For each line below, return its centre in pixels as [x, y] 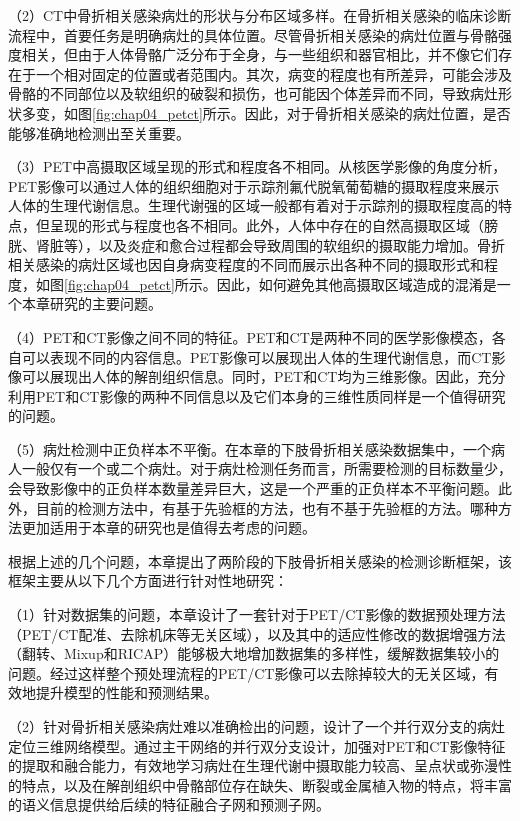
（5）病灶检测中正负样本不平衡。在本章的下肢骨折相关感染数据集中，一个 [249, 448]
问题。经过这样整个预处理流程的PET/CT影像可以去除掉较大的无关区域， [246, 672]
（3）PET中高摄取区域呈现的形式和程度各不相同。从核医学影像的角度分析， [257, 166]
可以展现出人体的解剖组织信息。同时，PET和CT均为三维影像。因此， [249, 376]
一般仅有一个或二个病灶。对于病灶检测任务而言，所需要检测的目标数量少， [266, 468]
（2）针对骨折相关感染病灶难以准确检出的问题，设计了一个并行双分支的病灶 [256, 726]
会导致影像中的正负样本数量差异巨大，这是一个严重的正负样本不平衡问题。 [253, 488]
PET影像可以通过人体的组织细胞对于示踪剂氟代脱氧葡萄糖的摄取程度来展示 [254, 185]
